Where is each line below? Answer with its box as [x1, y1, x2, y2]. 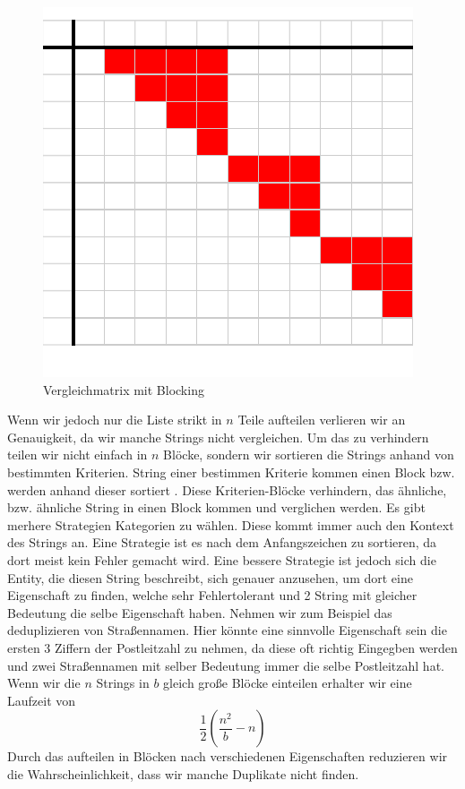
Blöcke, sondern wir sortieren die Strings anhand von [163, 445, 454, 464]
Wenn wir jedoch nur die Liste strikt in [7, 410, 222, 429]
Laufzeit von [7, 690, 76, 709]
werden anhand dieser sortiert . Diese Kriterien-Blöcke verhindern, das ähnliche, [7, 480, 447, 499]
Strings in [96, 673, 150, 692]
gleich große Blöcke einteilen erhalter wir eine [163, 673, 412, 692]
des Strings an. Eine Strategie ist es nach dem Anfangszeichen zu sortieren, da [7, 533, 437, 552]
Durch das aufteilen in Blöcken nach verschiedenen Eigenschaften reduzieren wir [7, 747, 448, 766]
